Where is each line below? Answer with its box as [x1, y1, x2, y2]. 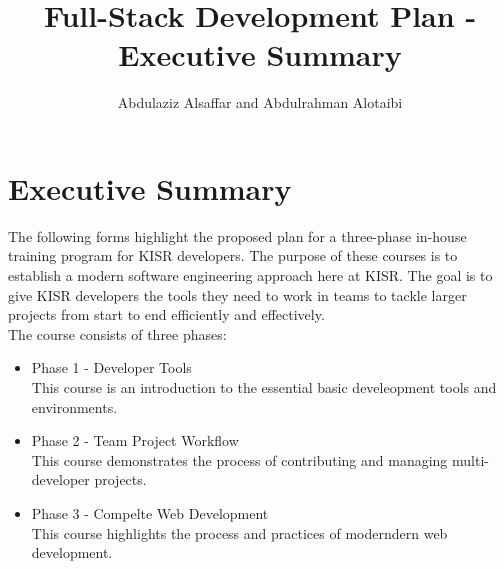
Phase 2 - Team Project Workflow [31, 430, 239, 451]
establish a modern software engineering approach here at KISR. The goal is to [8, 265, 493, 286]
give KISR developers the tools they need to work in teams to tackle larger [8, 284, 467, 305]
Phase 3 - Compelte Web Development [31, 502, 269, 523]
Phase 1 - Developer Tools [31, 357, 192, 378]
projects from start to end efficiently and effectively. [8, 304, 325, 325]
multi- [452, 449, 489, 470]
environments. [31, 396, 118, 417]
